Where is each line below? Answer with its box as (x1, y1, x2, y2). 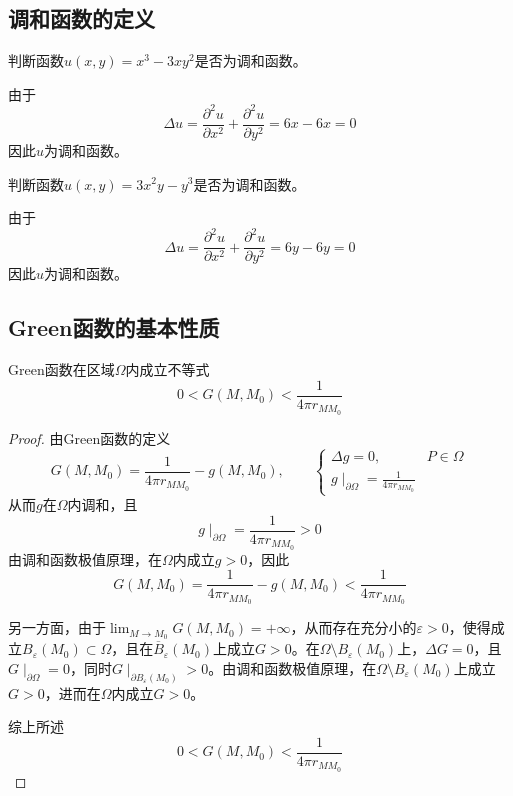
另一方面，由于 (8, 617, 106, 638)
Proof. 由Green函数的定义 (8, 427, 171, 448)
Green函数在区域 (8, 359, 115, 380)
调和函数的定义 (8, 3, 155, 34)
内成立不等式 (125, 359, 210, 380)
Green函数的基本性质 (8, 312, 220, 343)
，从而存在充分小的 (290, 617, 417, 638)
